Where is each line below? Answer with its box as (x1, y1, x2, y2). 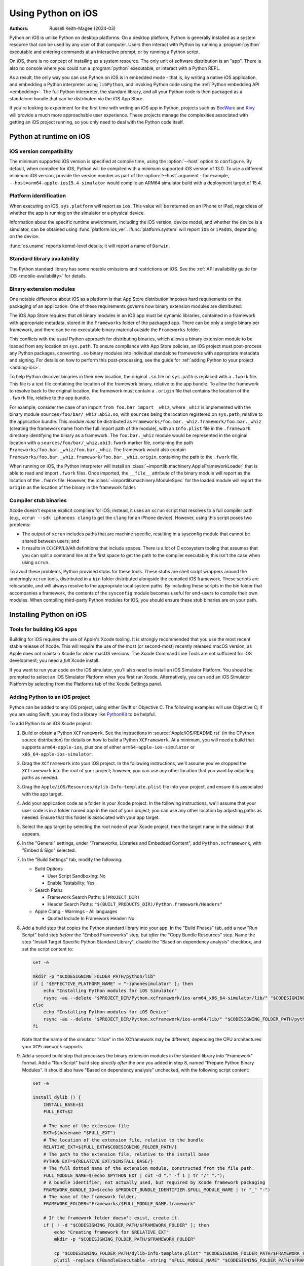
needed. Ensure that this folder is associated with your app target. (22, 814, 160, 820)
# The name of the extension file (43, 1123, 129, 1129)
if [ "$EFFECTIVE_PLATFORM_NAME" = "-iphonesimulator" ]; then (32, 980, 194, 986)
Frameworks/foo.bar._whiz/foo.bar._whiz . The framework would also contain (9, 447, 186, 453)
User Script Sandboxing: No (47, 873, 106, 879)
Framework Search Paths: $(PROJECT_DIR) (47, 894, 140, 900)
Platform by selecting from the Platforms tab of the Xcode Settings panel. (9, 681, 162, 687)
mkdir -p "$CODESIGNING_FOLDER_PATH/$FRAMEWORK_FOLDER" (54, 1236, 196, 1242)
